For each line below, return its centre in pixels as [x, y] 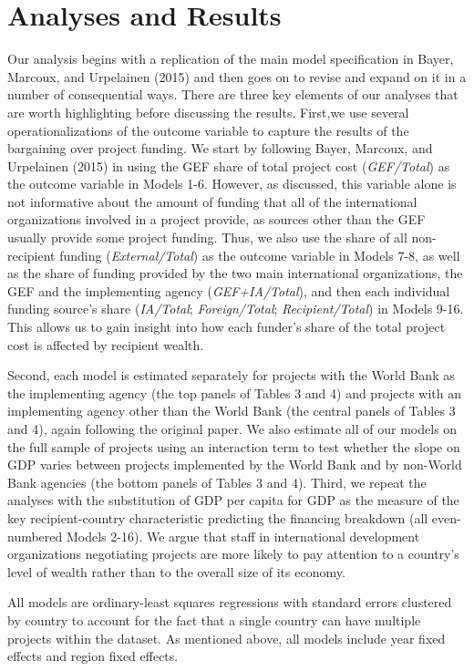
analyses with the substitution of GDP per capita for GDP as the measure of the [233, 500]
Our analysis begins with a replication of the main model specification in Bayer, [231, 59]
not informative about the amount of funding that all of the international [212, 201]
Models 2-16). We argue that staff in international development [243, 536]
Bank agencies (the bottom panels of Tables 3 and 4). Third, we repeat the [217, 482]
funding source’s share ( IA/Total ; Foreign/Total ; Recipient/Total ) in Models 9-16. [236, 309]
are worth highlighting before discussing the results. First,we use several [208, 112]
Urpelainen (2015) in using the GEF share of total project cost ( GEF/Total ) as [229, 165]
